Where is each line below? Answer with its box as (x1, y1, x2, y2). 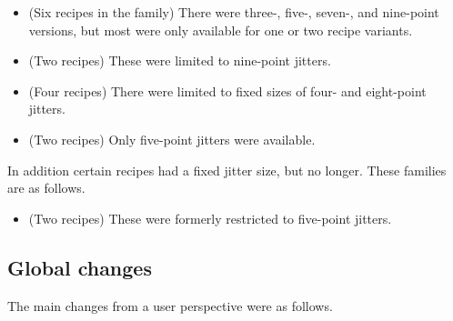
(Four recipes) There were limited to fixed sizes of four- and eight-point (28, 81, 427, 100)
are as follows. (7, 178, 86, 197)
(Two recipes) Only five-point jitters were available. (28, 129, 316, 148)
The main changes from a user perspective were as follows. (7, 296, 333, 315)
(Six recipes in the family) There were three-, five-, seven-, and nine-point (28, 3, 439, 21)
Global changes (7, 253, 152, 281)
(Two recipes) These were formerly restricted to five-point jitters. (28, 208, 392, 227)
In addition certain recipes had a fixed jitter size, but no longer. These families (7, 160, 447, 179)
